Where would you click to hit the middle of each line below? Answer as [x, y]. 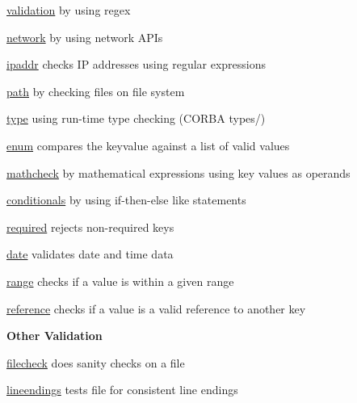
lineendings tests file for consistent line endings [122, 390]
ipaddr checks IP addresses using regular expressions [136, 64]
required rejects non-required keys [90, 227]
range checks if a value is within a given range [120, 281]
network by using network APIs [85, 37]
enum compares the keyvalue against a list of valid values [148, 145]
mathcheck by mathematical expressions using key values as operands [178, 172]
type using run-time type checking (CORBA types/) [136, 118]
